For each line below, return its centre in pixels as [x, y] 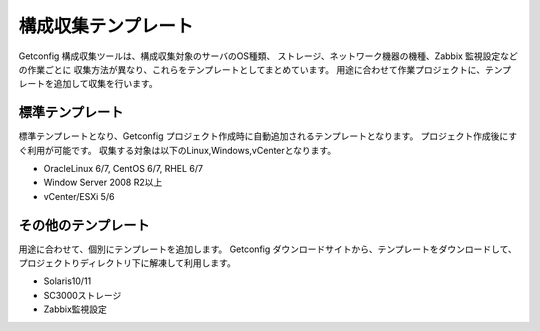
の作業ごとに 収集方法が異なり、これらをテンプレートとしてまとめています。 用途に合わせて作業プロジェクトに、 [251, 69]
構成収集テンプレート [106, 26]
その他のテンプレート [84, 225]
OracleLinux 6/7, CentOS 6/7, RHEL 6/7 [123, 169]
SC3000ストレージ [82, 295]
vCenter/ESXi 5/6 [79, 196]
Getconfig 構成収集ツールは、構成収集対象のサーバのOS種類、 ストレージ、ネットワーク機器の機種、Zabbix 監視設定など [268, 56]
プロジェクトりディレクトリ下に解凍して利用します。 [127, 263]
